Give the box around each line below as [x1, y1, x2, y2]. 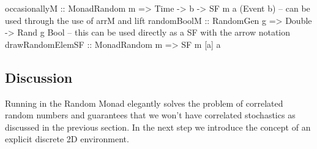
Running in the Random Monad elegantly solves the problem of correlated [5, 96, 283, 109]
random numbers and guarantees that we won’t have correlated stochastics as [5, 109, 296, 121]
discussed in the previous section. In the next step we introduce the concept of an [5, 120, 311, 133]
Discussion [5, 67, 73, 86]
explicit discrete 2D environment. [5, 132, 129, 145]
